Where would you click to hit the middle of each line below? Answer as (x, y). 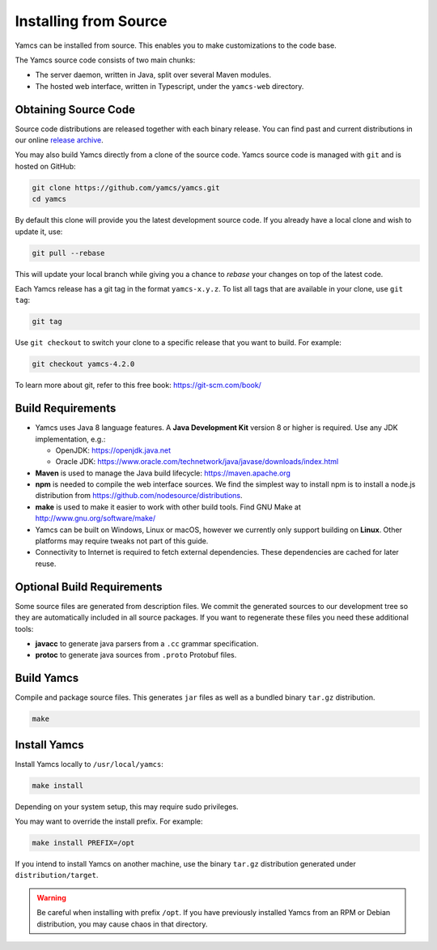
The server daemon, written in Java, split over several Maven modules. (153, 75)
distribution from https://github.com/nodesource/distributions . (139, 496)
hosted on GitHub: (45, 166)
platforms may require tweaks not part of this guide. (122, 541)
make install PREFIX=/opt (83, 843)
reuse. (46, 564)
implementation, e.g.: (70, 439)
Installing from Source (91, 21)
